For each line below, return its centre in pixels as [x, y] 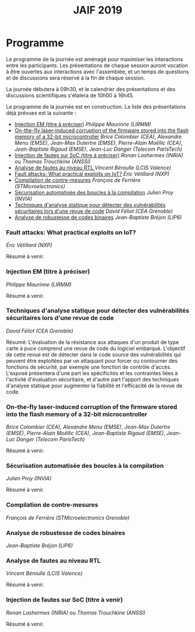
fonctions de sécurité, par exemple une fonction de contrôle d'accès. [89, 367]
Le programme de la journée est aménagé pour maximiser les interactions [95, 59]
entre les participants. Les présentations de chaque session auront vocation [97, 65]
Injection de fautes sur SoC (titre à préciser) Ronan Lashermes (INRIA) [99, 155]
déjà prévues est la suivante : [41, 113]
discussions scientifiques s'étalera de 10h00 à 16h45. [70, 95]
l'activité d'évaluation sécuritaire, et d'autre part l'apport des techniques [93, 379]
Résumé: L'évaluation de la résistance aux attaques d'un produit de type [93, 342]
